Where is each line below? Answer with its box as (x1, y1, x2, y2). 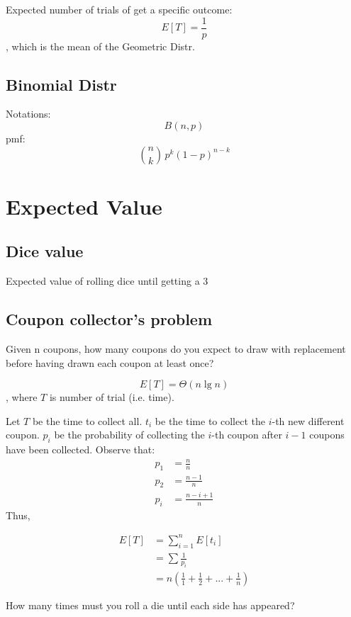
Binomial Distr (6, 73, 117, 95)
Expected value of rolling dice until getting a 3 (6, 273, 208, 288)
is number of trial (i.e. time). (49, 390, 174, 404)
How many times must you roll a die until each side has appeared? (6, 597, 295, 612)
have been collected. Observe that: (6, 442, 155, 457)
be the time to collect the (155, 413, 265, 428)
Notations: (6, 106, 51, 121)
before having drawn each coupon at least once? (6, 355, 214, 370)
